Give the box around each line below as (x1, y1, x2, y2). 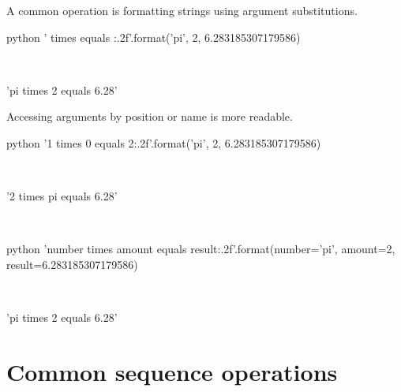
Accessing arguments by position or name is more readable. (6, 108, 293, 125)
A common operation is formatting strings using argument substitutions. (6, 2, 358, 18)
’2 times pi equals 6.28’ (6, 188, 118, 204)
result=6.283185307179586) (6, 256, 138, 272)
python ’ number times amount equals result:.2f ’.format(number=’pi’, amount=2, (6, 241, 395, 257)
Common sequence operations (6, 355, 338, 387)
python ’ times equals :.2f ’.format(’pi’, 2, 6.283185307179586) (6, 28, 301, 45)
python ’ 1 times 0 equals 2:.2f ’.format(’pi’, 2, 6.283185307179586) (6, 134, 321, 151)
